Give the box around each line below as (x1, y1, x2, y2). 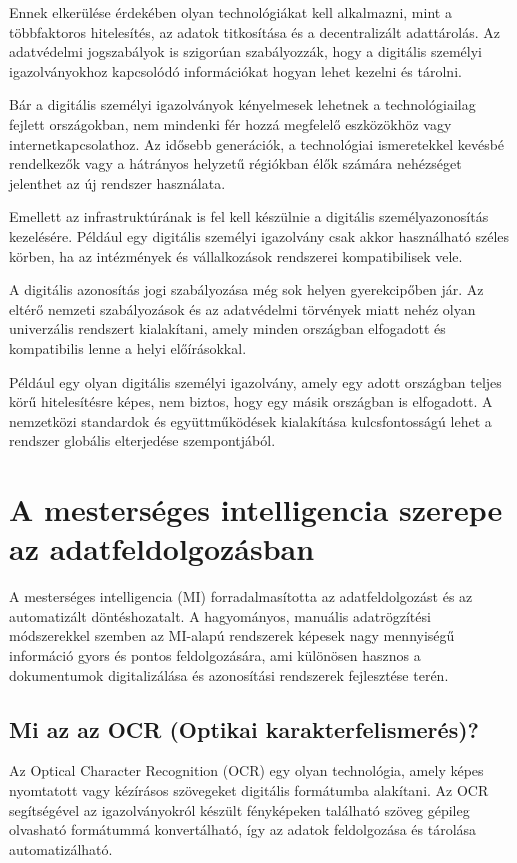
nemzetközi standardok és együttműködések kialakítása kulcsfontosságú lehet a (9, 410, 492, 431)
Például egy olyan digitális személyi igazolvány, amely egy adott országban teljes (9, 371, 502, 392)
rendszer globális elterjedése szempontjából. (9, 430, 276, 451)
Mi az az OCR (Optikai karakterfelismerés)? (9, 713, 479, 744)
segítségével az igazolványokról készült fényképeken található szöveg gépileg (9, 799, 470, 820)
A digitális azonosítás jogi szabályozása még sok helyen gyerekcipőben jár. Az (9, 279, 484, 300)
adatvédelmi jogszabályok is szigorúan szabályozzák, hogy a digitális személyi (9, 41, 482, 62)
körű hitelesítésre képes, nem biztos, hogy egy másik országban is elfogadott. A (9, 391, 493, 412)
